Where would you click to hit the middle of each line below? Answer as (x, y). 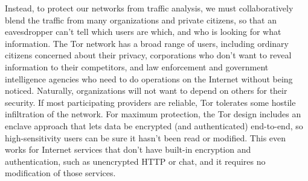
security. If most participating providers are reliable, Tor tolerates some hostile (150, 102)
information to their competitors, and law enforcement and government (137, 66)
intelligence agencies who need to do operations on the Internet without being (149, 78)
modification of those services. (60, 173)
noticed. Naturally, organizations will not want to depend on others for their (146, 91)
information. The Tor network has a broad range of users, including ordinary (147, 43)
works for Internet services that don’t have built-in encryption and (128, 149)
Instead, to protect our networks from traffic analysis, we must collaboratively (149, 8)
